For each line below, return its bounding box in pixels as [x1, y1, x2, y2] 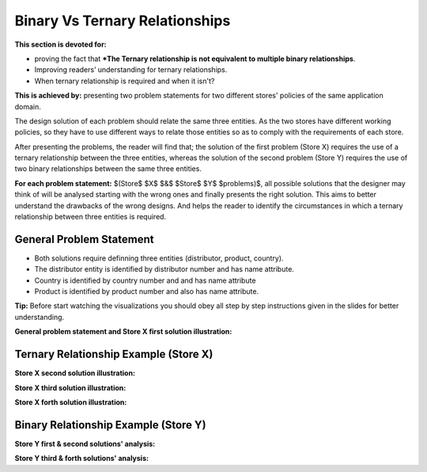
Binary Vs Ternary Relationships [14, 12, 231, 29]
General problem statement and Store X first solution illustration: [14, 327, 232, 337]
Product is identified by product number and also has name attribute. [34, 287, 259, 296]
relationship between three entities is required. [14, 212, 166, 222]
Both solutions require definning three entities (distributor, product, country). [34, 253, 284, 263]
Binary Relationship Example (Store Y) [14, 418, 206, 432]
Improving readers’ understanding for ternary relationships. [34, 65, 228, 74]
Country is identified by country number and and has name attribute [34, 276, 256, 285]
